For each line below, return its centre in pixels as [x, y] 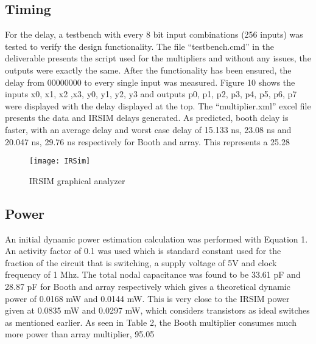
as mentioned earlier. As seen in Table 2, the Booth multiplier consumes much [151, 322]
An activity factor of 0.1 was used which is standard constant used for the [143, 251]
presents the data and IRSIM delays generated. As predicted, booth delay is [147, 118]
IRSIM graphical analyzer [77, 180]
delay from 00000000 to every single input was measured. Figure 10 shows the [150, 82]
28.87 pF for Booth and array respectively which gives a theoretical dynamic [148, 286]
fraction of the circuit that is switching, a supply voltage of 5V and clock [141, 262]
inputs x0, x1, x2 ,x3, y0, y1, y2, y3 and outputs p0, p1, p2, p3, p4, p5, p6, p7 [151, 94]
